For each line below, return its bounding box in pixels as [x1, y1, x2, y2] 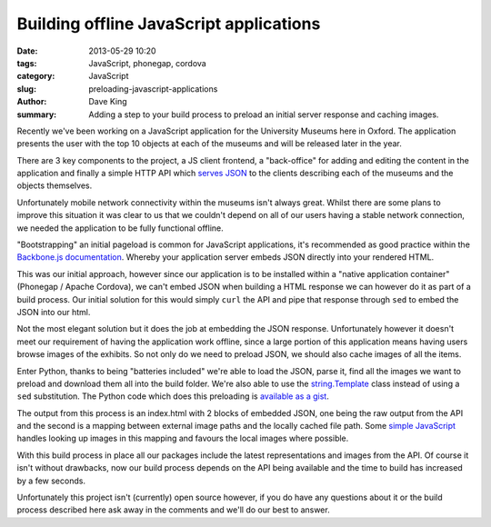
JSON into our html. [16, 306, 91, 317]
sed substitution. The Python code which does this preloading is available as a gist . [16, 391, 329, 402]
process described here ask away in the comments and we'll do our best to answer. [16, 504, 331, 515]
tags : [16, 57, 37, 68]
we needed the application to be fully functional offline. [16, 223, 225, 234]
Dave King [88, 96, 127, 107]
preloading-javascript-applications [88, 83, 218, 94]
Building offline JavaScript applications [16, 14, 321, 34]
